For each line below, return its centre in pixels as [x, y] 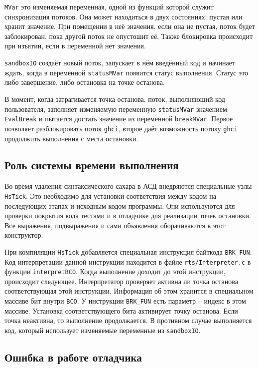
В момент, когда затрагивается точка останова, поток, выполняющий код [115, 99]
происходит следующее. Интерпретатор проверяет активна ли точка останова [121, 281]
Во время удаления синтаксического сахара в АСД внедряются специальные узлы [128, 186]
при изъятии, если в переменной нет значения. [75, 46]
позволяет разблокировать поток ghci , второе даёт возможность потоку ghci [121, 128]
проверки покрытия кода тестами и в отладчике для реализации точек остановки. [128, 215]
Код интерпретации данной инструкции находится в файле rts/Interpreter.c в [128, 261]
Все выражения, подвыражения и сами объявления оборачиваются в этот [115, 225]
